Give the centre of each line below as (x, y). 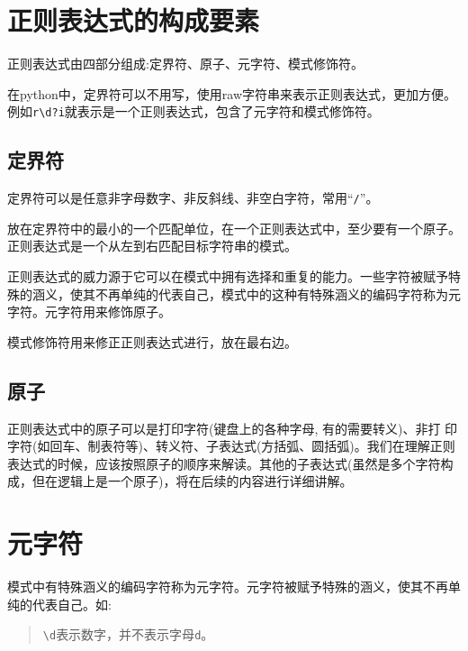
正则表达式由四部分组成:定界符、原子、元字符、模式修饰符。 (185, 64)
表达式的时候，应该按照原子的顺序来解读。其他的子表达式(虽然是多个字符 (224, 463)
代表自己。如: (72, 604)
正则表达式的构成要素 (134, 20)
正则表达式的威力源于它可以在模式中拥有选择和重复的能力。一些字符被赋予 (228, 276)
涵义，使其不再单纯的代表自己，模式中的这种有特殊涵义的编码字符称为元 (246, 293)
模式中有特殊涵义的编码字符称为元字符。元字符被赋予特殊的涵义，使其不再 (228, 587)
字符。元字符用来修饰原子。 (89, 312)
